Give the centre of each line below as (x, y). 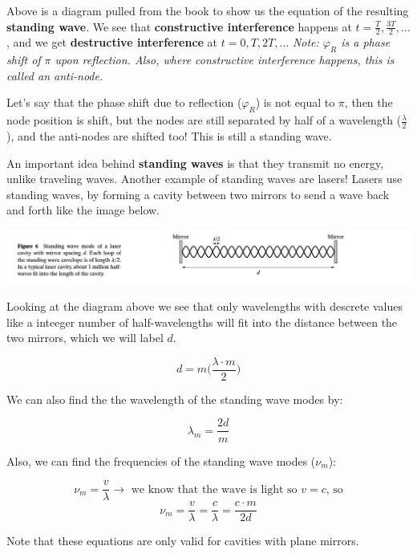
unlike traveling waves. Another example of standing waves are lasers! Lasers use (204, 179)
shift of (24, 60)
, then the (368, 102)
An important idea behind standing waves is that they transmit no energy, (195, 163)
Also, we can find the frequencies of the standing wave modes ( (161, 460)
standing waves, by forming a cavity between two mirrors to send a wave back (198, 194)
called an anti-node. (55, 75)
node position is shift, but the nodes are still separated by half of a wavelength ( (204, 120)
